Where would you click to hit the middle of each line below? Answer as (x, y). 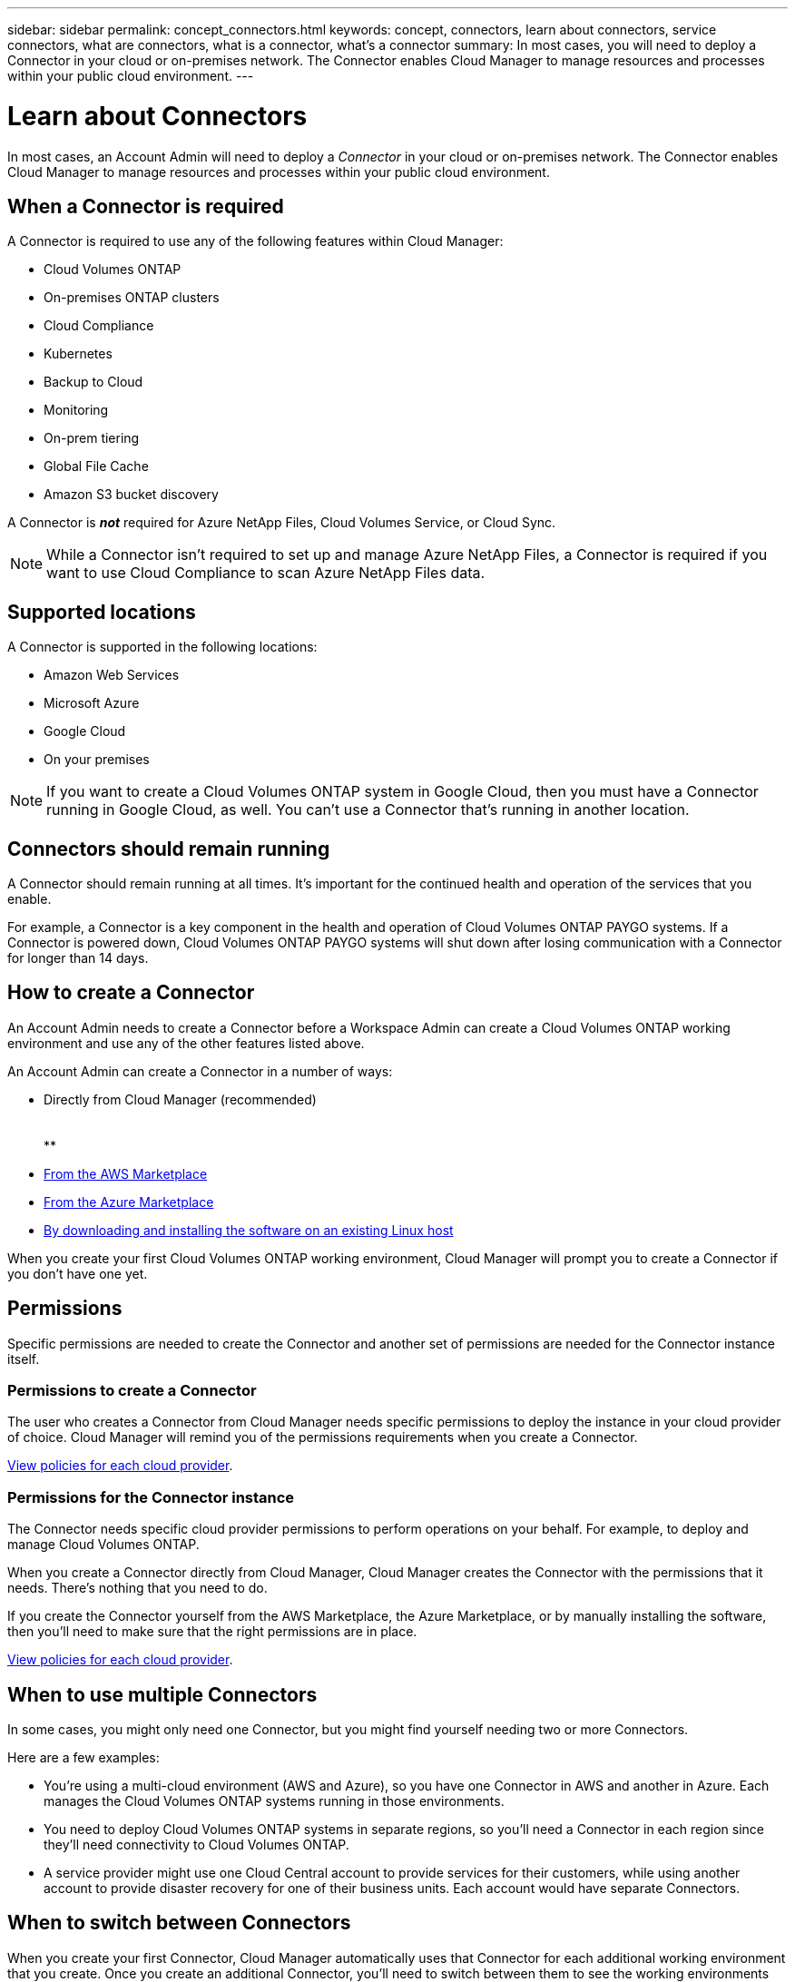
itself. (24, 1359)
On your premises (97, 760)
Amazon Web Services (112, 675)
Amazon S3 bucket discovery (131, 495)
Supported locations (102, 612)
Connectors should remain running (169, 849)
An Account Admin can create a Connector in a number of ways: (200, 1071)
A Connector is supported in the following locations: (162, 647)
